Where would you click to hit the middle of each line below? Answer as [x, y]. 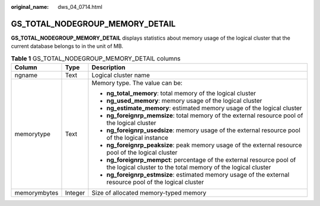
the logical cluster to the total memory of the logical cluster [189, 168]
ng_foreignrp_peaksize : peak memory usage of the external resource [204, 145]
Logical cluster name [121, 75]
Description [108, 67]
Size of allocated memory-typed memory [149, 193]
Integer [75, 193]
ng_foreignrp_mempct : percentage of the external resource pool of [201, 160]
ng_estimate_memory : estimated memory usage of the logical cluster [204, 108]
